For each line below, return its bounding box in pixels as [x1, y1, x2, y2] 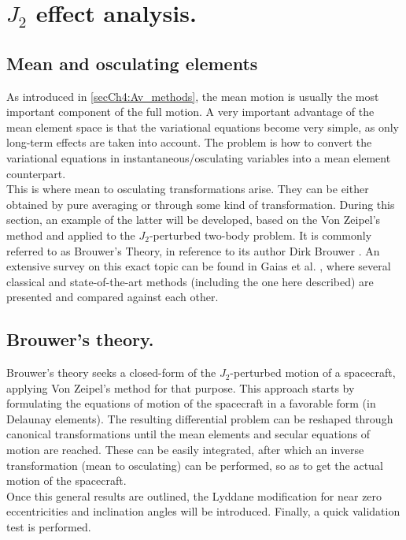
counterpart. [6, 165, 66, 181]
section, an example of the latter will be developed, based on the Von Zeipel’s [6, 211, 381, 228]
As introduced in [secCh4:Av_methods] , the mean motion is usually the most [6, 88, 379, 104]
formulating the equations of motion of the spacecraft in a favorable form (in [6, 395, 376, 412]
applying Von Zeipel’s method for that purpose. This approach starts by [6, 379, 355, 396]
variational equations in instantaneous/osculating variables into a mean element [6, 149, 391, 166]
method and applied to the [6, 226, 135, 243]
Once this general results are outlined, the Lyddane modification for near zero [6, 487, 382, 504]
